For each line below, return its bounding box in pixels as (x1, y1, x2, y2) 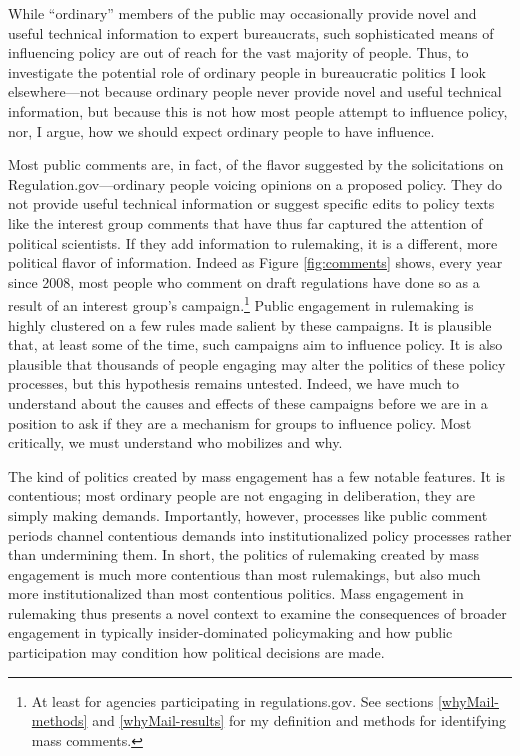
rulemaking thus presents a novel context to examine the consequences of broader (8, 602, 507, 623)
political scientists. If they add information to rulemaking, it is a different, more (8, 232, 498, 253)
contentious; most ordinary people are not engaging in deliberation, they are (8, 485, 476, 506)
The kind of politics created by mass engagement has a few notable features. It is (8, 465, 506, 486)
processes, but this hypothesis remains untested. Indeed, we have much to (8, 373, 459, 394)
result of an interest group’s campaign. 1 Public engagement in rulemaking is (8, 292, 474, 315)
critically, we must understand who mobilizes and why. (8, 432, 343, 453)
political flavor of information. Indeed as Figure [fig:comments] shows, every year (8, 252, 503, 273)
